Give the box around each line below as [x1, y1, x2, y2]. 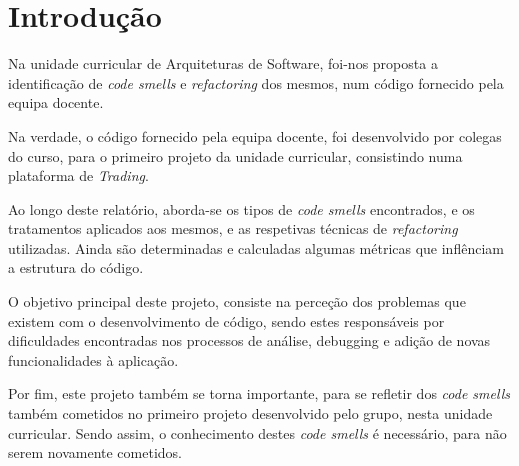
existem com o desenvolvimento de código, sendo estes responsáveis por [8, 310, 445, 331]
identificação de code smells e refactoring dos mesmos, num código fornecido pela [8, 72, 504, 93]
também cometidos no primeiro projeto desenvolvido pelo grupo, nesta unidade [8, 403, 493, 424]
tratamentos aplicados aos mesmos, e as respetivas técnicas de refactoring [8, 218, 458, 239]
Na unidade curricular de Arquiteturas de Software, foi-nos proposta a [8, 53, 438, 74]
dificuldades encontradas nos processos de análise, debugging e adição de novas [8, 330, 491, 351]
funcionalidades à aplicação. [8, 349, 179, 370]
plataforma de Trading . [8, 165, 149, 186]
